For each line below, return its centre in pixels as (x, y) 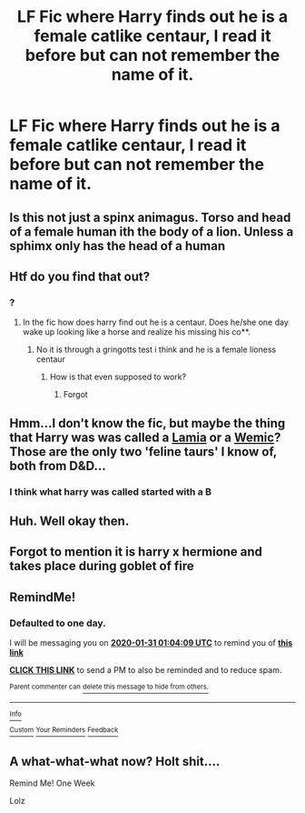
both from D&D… (58, 466)
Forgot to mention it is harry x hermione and (136, 552)
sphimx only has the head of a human (117, 246)
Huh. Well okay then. (69, 521)
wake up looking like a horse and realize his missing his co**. (137, 332)
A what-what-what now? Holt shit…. (115, 761)
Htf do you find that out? (80, 276)
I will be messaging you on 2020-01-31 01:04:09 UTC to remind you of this (151, 643)
